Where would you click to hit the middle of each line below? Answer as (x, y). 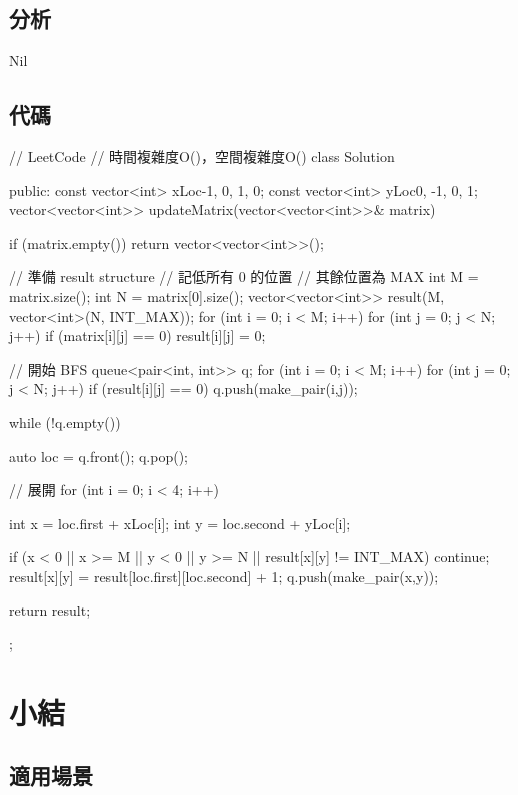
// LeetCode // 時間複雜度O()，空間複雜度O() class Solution (202, 156)
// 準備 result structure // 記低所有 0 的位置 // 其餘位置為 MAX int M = (244, 276)
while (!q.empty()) (65, 421)
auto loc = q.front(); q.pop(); (98, 455)
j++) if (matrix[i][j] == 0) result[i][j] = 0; (137, 335)
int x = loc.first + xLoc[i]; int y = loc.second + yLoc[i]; (180, 522)
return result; (50, 609)
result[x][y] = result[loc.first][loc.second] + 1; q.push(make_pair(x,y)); (224, 575)
